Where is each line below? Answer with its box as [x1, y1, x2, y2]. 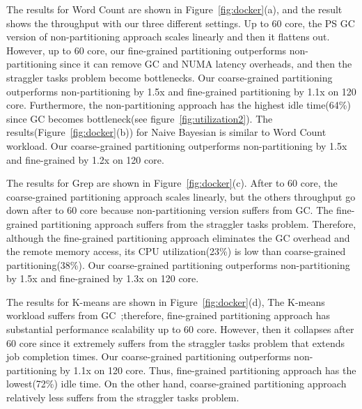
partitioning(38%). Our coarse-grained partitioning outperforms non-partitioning [6, 257, 350, 272]
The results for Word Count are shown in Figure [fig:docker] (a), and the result [6, 2, 343, 16]
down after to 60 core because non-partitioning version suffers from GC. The [6, 203, 333, 217]
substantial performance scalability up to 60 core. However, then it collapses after [6, 322, 354, 337]
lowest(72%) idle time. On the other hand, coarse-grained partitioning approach [6, 376, 347, 391]
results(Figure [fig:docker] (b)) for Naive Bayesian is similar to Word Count [6, 125, 326, 139]
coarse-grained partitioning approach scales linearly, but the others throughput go [6, 189, 356, 203]
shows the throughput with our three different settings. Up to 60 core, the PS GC [6, 15, 355, 30]
